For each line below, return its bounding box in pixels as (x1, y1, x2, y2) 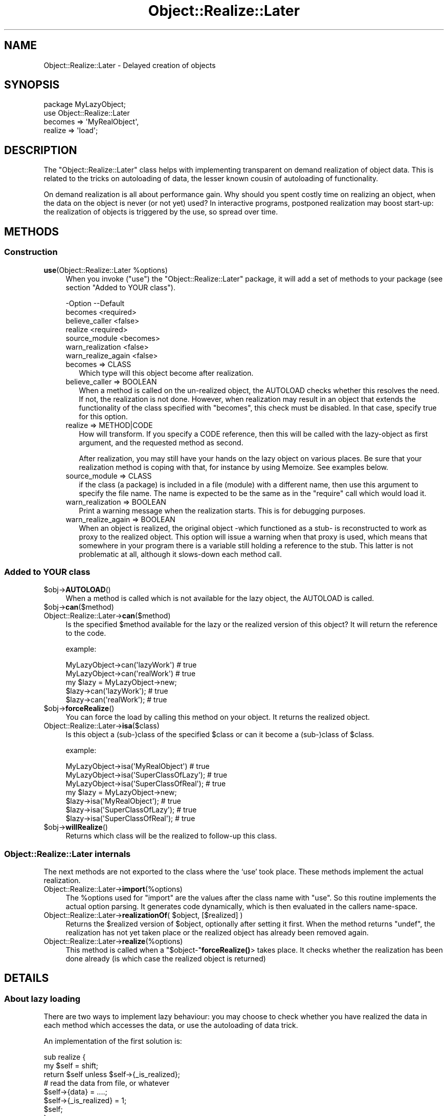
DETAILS (4, 972, 49, 985)
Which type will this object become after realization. (79, 368, 254, 377)
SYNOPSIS (4, 78, 60, 92)
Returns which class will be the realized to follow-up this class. (65, 831, 277, 841)
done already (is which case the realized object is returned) (65, 954, 266, 963)
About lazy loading (4, 993, 81, 1004)
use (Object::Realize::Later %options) (43, 265, 168, 274)
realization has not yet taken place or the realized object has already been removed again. (65, 928, 369, 937)
